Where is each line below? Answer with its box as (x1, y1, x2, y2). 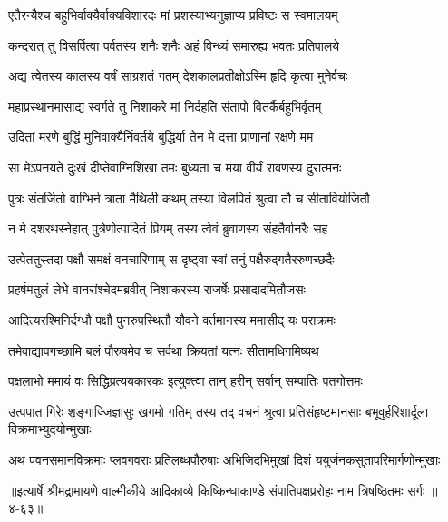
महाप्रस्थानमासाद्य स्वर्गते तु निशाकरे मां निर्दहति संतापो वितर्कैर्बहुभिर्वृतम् (8, 96, 322, 115)
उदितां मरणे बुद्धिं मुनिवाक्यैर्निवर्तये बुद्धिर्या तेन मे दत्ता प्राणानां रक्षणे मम (8, 127, 314, 146)
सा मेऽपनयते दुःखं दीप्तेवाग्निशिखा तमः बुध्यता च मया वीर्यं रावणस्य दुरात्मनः (8, 157, 342, 176)
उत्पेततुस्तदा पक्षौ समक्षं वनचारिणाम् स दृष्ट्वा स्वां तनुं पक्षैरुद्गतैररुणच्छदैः (8, 249, 335, 268)
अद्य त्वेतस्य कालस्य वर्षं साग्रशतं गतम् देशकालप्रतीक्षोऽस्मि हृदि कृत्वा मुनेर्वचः (8, 66, 348, 85)
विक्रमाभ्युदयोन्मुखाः (8, 419, 92, 438)
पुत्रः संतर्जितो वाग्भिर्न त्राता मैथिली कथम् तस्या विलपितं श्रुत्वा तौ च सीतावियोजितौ (8, 188, 370, 207)
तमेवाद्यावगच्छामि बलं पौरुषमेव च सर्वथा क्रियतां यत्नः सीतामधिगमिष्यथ (8, 340, 319, 359)
